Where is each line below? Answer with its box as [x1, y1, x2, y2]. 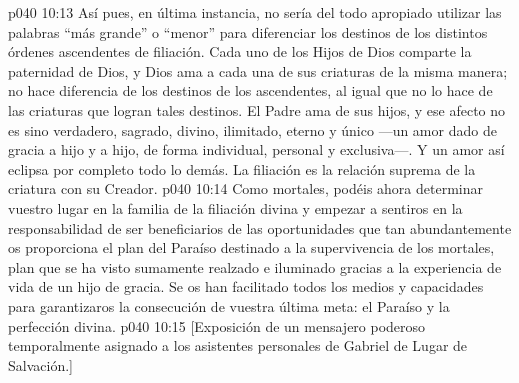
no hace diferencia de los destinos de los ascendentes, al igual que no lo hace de [8, 80, 493, 101]
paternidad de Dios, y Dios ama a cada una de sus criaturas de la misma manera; [8, 60, 508, 81]
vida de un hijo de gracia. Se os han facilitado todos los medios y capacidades [8, 276, 484, 297]
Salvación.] [8, 354, 73, 375]
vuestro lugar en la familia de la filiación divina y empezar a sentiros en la [8, 197, 463, 218]
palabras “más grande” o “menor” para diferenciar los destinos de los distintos [8, 21, 488, 42]
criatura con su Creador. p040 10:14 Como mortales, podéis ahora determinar [8, 178, 483, 199]
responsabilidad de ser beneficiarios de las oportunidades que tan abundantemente [8, 217, 512, 238]
